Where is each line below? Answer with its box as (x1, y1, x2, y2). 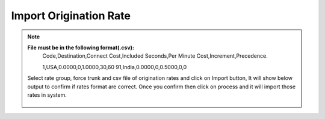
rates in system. (27, 91, 67, 99)
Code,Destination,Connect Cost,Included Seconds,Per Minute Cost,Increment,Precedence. (42, 52, 268, 59)
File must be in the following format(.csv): (27, 44, 135, 51)
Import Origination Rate (11, 9, 131, 22)
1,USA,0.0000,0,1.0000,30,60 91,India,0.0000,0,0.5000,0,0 (42, 63, 187, 70)
